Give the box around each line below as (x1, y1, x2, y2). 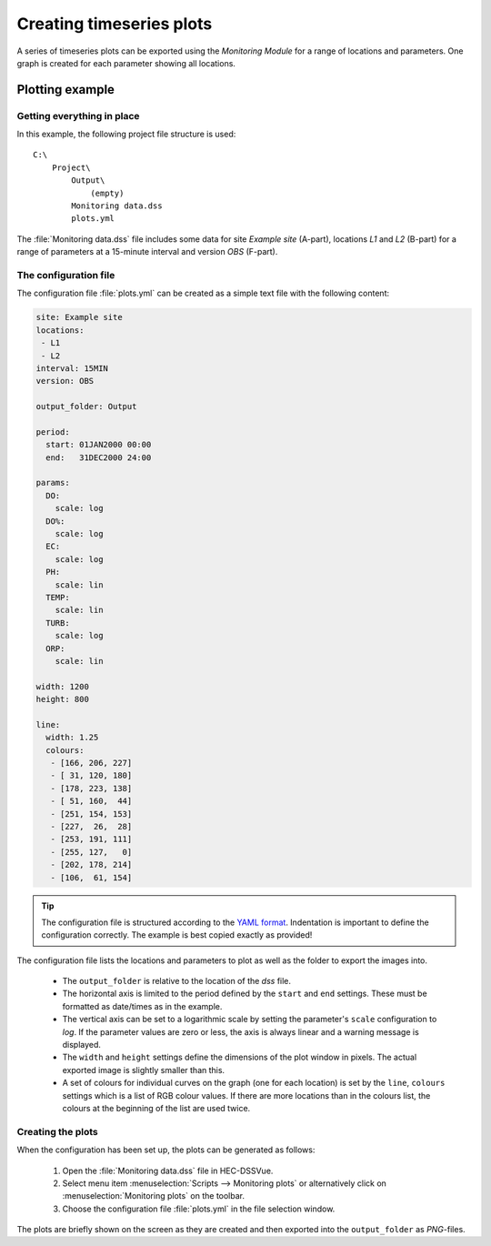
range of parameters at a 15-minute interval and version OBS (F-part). (16, 246, 278, 257)
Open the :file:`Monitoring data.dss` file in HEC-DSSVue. (62, 1165, 274, 1176)
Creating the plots (16, 1125, 99, 1138)
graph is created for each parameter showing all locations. (16, 57, 236, 68)
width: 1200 (35, 681, 90, 691)
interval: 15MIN (35, 363, 109, 373)
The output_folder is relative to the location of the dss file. (62, 976, 291, 987)
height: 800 (35, 694, 90, 705)
